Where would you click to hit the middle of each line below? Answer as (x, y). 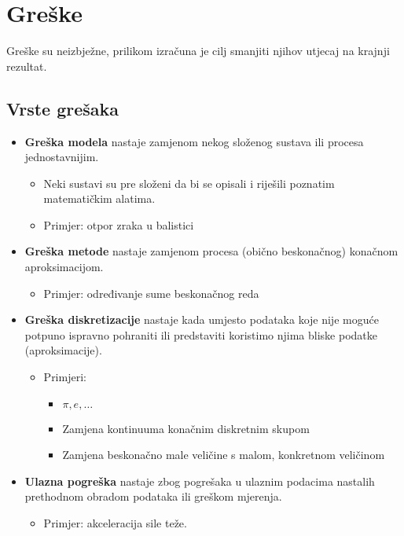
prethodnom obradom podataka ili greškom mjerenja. (153, 496)
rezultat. (27, 66)
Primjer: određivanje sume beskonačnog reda (151, 293)
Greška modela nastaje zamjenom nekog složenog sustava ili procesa (194, 141)
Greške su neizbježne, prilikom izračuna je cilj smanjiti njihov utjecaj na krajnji (198, 51)
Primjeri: (65, 377)
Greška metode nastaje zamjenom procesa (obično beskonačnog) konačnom (211, 251)
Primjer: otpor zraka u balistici (119, 224)
